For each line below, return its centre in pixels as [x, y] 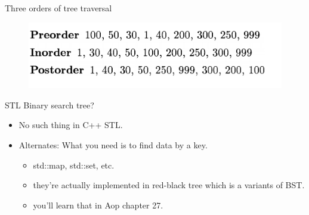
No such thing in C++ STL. [71, 125]
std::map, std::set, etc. [74, 165]
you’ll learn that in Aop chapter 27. [98, 205]
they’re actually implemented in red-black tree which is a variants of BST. [169, 185]
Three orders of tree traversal [58, 8]
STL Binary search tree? [50, 105]
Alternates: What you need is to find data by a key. [113, 145]
